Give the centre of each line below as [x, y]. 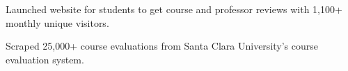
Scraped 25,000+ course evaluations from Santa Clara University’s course [162, 46]
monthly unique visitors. [57, 22]
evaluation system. [45, 59]
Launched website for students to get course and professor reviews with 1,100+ [174, 9]
